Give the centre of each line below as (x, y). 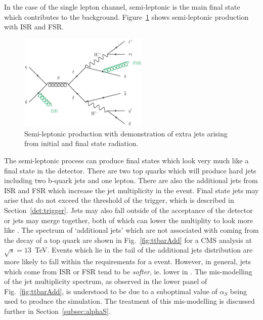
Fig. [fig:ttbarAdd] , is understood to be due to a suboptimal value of (111, 291)
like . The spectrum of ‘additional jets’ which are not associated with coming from (131, 230)
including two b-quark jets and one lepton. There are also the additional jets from (131, 180)
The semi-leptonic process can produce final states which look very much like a (126, 160)
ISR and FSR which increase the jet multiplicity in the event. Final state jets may (131, 190)
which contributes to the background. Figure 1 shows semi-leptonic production (126, 16)
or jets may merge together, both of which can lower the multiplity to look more (129, 220)
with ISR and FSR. (34, 27)
